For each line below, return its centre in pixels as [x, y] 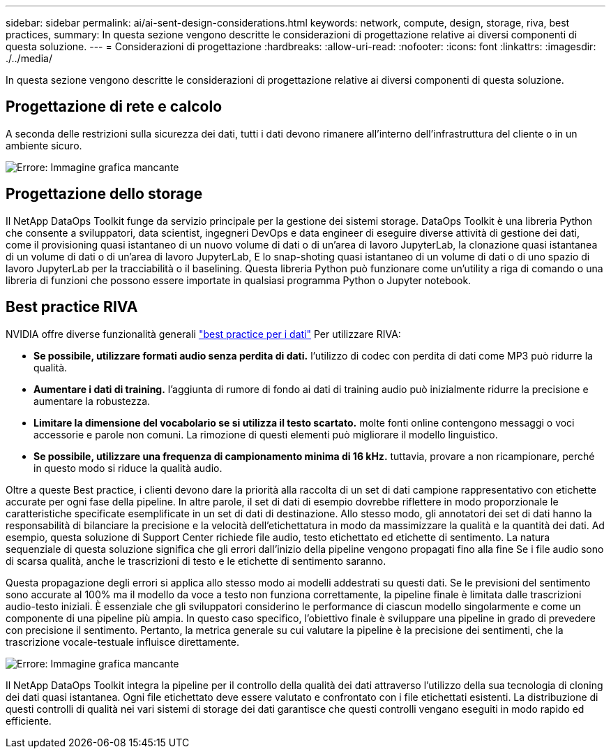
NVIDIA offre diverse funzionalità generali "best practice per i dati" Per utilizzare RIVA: [203, 334]
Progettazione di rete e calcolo [114, 107]
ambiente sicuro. [44, 145]
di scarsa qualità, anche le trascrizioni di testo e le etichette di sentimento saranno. [196, 561]
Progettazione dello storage [104, 194]
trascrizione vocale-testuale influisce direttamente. [122, 642]
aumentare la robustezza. [92, 401]
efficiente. [29, 720]
